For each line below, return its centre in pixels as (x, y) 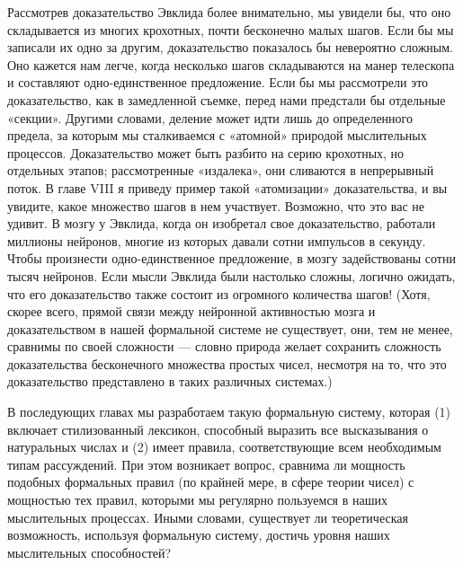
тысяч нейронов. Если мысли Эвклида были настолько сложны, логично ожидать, (231, 275)
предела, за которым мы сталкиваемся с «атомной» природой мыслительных (217, 135)
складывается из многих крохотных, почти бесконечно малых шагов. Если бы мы (231, 29)
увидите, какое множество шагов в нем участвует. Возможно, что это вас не (216, 205)
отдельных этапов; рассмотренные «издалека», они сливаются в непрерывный (221, 170)
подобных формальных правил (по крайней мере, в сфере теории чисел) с (211, 482)
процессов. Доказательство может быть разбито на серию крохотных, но (206, 152)
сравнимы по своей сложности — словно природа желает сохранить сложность (224, 346)
